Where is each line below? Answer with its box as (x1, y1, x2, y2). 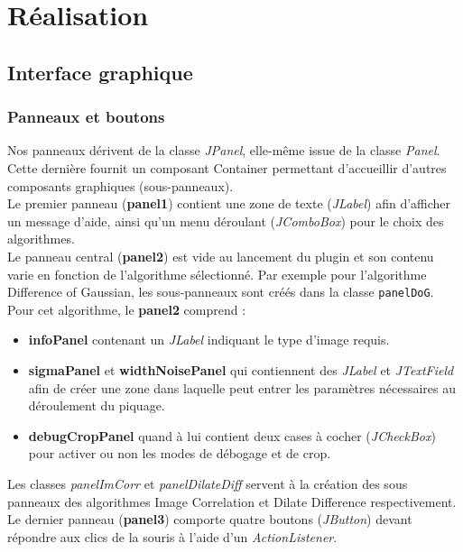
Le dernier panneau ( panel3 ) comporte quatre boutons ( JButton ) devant (7, 510, 412, 529)
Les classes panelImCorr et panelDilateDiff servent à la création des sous (7, 474, 408, 492)
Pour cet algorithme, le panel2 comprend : (7, 299, 246, 318)
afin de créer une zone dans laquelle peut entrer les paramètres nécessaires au (28, 378, 456, 397)
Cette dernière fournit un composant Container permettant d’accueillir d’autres (7, 158, 447, 177)
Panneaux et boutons (7, 106, 165, 128)
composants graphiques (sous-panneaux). (7, 176, 234, 195)
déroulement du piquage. (28, 396, 165, 415)
